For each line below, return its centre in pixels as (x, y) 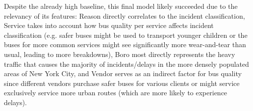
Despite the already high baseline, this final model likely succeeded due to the (121, 6)
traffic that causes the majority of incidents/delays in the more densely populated (126, 64)
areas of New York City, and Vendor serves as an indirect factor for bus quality (123, 73)
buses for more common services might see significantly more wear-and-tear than (125, 44)
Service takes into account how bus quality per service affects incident (109, 25)
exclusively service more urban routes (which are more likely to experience (116, 93)
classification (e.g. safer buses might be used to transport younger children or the (126, 35)
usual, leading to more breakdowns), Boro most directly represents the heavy (120, 54)
